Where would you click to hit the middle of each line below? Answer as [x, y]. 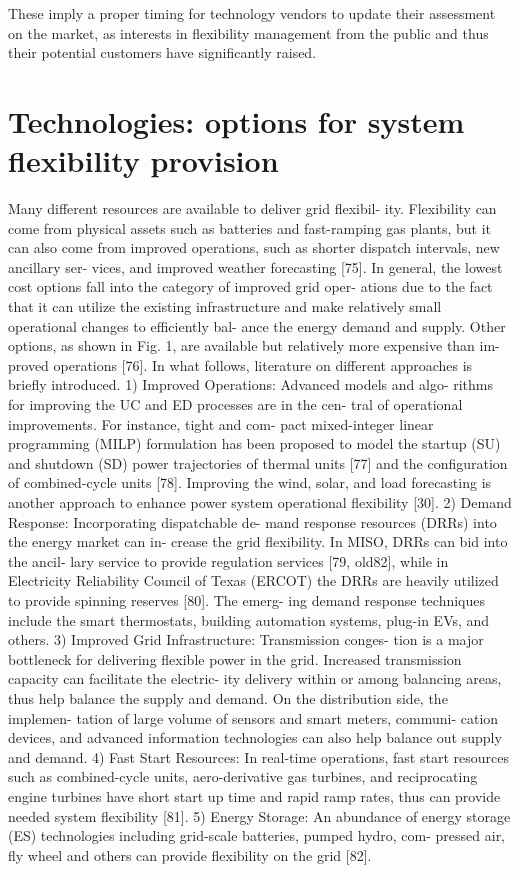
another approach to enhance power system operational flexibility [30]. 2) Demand [260, 502]
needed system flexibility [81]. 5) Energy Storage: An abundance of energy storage [259, 815]
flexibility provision [143, 160]
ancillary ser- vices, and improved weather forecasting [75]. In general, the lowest [255, 266]
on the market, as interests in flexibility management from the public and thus [248, 32]
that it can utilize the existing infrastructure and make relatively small [225, 306]
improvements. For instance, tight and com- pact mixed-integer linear [221, 423]
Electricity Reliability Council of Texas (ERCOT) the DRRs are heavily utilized [253, 580]
